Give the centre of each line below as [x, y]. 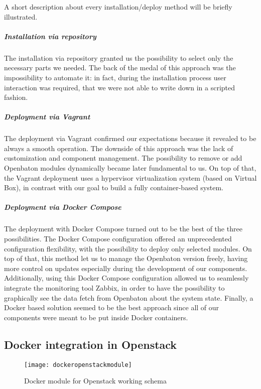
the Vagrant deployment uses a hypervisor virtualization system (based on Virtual [130, 177]
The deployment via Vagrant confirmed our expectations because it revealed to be [130, 138]
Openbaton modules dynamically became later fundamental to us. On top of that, [130, 168]
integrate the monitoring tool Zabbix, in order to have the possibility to [114, 287]
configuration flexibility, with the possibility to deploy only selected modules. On [128, 248]
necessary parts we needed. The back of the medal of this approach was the [120, 68]
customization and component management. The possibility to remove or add [123, 158]
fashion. [16, 97]
